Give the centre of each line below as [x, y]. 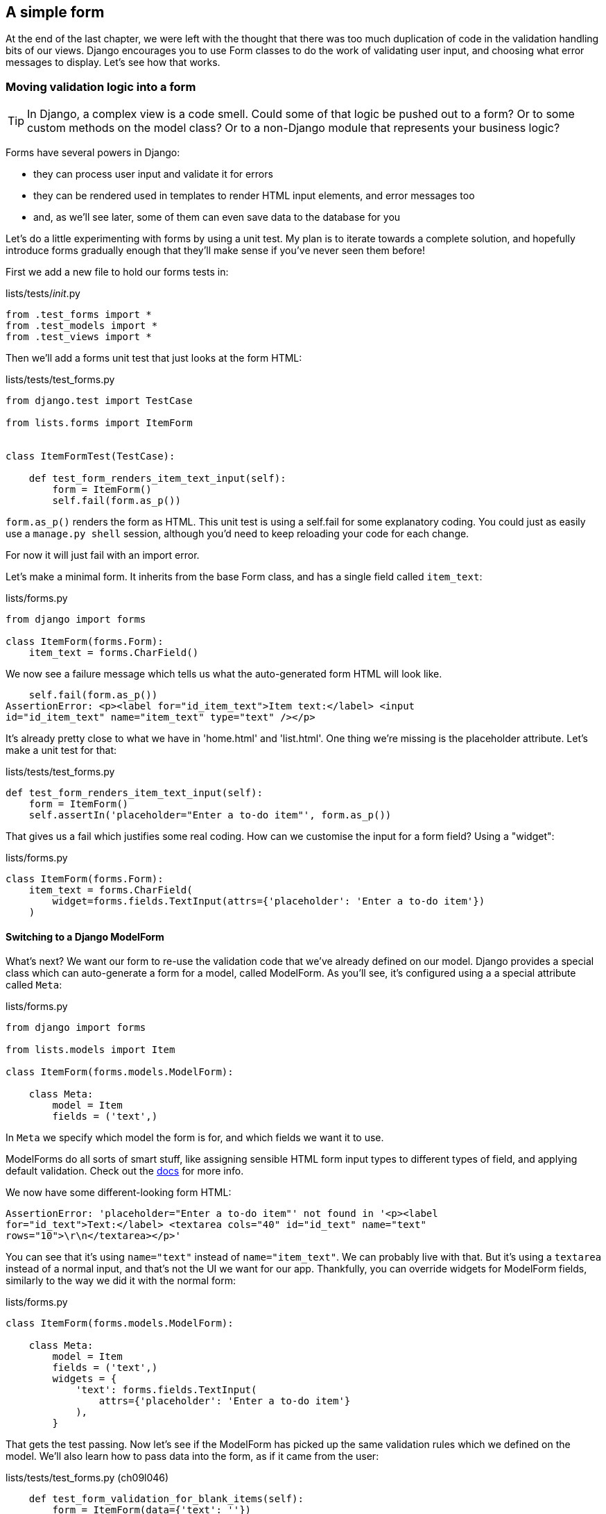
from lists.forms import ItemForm [99, 423]
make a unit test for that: [61, 750]
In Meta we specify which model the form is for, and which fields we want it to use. [195, 1138]
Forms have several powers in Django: [93, 153]
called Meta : [34, 985]
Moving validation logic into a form [101, 86]
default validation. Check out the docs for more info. [125, 1171]
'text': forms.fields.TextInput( [166, 1390]
